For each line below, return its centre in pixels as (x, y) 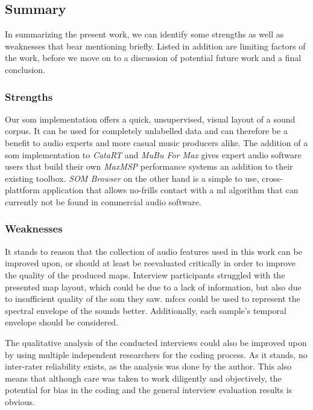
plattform (23, 190)
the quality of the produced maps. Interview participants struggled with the (145, 274)
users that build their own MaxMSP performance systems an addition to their (149, 166)
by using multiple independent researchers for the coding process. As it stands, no (156, 354)
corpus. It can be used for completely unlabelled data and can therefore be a (146, 131)
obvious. (20, 401)
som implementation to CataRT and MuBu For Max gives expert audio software (153, 154)
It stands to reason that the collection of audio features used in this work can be (153, 251)
